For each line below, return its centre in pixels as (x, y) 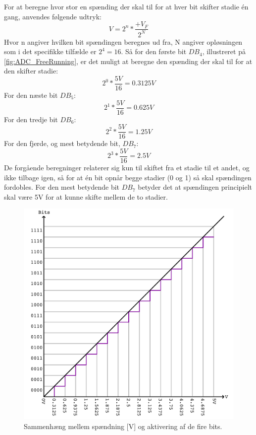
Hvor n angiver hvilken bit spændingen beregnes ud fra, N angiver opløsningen (123, 41)
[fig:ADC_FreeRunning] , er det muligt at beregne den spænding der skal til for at (128, 61)
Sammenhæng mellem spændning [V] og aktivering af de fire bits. (123, 426)
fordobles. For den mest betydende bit (62, 187)
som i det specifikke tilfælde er (50, 51)
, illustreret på (224, 51)
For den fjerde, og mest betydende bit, (62, 143)
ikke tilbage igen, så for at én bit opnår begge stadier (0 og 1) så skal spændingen (128, 177)
